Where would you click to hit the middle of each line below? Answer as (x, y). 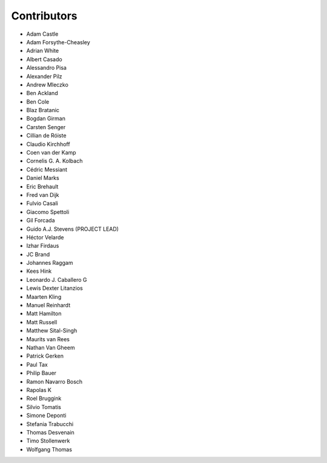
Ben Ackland (42, 93)
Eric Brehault (42, 186)
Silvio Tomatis (44, 407)
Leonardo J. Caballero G (57, 279)
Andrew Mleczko (48, 84)
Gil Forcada (41, 221)
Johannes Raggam (50, 263)
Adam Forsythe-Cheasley (58, 42)
